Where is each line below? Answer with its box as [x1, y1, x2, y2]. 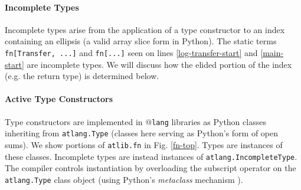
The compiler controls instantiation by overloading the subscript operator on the [5, 162, 296, 174]
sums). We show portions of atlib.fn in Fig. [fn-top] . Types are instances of [5, 138, 283, 150]
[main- [260, 46, 284, 58]
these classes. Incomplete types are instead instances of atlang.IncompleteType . [5, 150, 297, 162]
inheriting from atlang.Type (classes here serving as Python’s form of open [5, 127, 279, 139]
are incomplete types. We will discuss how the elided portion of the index [27, 58, 292, 70]
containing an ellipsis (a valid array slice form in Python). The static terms [5, 35, 277, 47]
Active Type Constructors [5, 93, 113, 105]
